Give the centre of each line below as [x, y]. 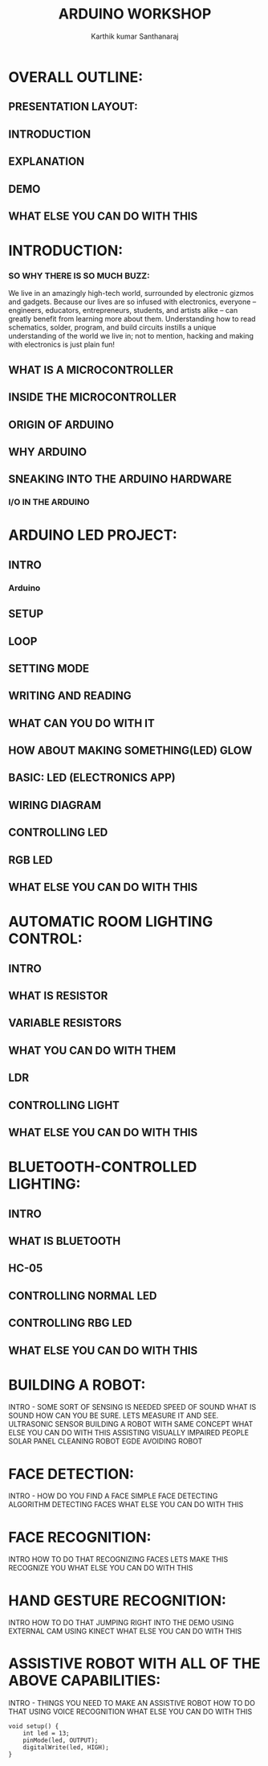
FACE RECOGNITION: [80, 1537]
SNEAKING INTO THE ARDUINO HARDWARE [120, 479]
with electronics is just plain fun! [61, 345]
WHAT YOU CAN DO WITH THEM [92, 1050]
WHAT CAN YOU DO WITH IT [81, 723]
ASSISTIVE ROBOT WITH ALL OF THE [134, 1663]
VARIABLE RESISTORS [65, 1023]
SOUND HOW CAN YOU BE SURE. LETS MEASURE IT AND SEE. [114, 1415]
